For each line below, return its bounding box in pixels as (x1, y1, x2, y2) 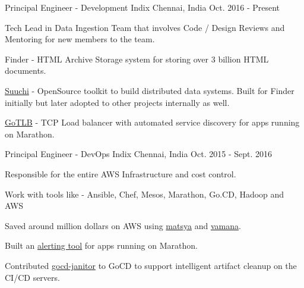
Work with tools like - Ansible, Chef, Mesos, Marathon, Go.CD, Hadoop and (5, 187, 284, 200)
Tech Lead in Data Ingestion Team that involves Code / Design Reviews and (5, 21, 285, 33)
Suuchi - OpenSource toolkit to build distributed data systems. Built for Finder (5, 84, 294, 96)
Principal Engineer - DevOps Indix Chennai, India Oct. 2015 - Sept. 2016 (5, 148, 272, 160)
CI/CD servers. (5, 271, 60, 283)
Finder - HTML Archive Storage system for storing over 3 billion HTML (5, 52, 269, 65)
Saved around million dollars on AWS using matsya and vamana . (5, 219, 241, 231)
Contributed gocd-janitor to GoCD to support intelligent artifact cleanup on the (5, 259, 297, 271)
